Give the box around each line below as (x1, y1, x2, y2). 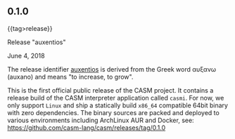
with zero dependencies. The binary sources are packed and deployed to (7, 108, 220, 117)
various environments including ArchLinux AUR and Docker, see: (7, 116, 195, 124)
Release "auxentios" (7, 38, 66, 46)
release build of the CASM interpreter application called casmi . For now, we (7, 93, 224, 102)
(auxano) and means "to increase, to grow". (7, 72, 134, 81)
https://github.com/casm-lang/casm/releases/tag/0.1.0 (7, 123, 166, 132)
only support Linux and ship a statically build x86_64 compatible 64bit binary (7, 101, 229, 110)
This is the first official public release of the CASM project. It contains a (7, 86, 214, 94)
